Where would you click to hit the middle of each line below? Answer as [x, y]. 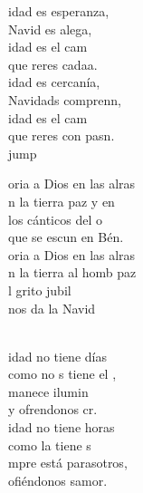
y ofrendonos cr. [53, 409]
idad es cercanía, [54, 82]
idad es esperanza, [59, 11]
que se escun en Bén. [66, 237]
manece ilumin [48, 391]
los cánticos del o [55, 219]
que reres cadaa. [53, 64]
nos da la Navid [52, 308]
